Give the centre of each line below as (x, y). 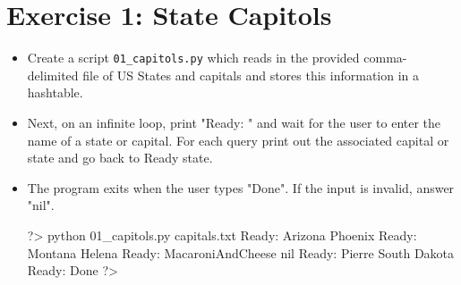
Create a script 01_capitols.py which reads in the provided (193, 58)
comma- (385, 58)
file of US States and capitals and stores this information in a (251, 75)
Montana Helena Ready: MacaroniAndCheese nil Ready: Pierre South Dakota (241, 252)
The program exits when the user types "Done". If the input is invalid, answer (241, 187)
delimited (53, 75)
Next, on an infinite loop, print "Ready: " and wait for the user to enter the (234, 122)
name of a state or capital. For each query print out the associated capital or (238, 140)
